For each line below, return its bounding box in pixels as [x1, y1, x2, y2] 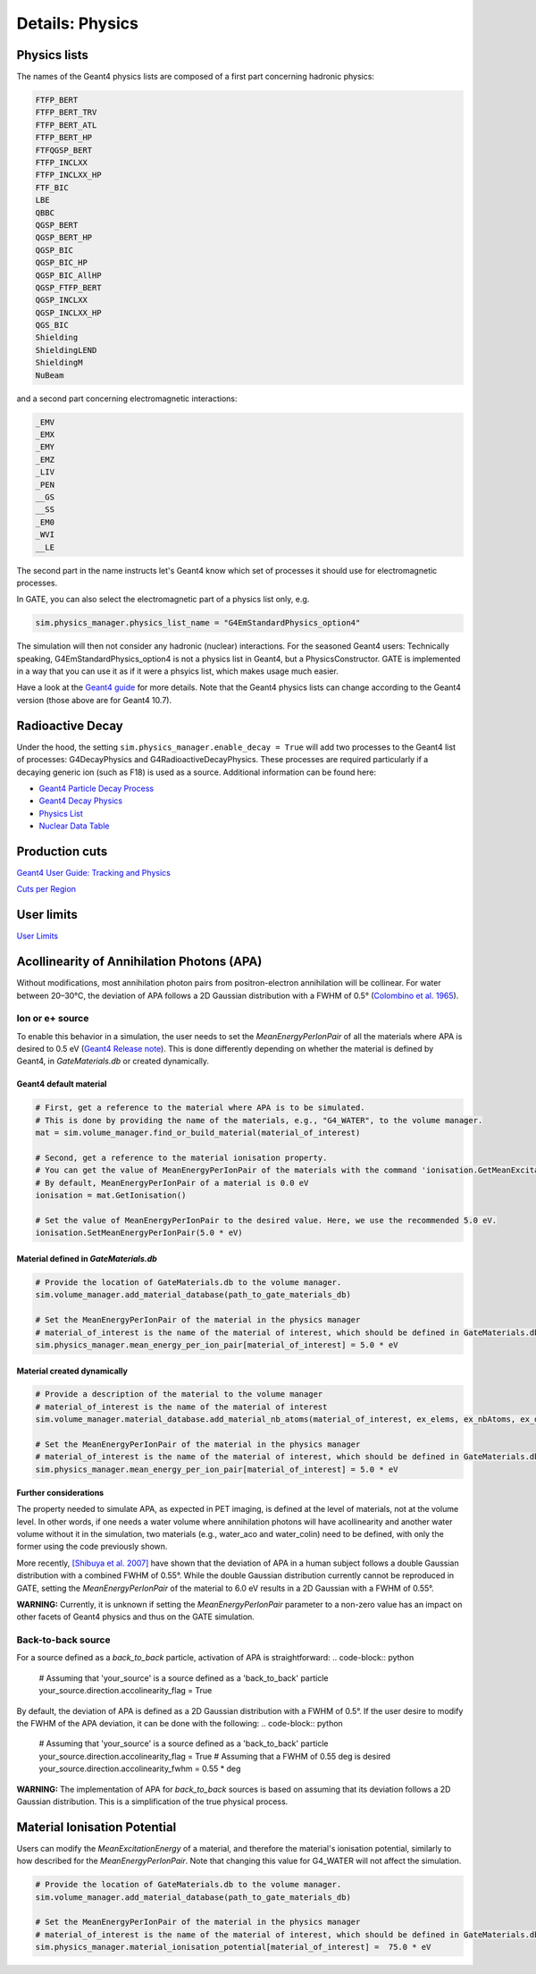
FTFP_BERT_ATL [35, 120, 97, 130]
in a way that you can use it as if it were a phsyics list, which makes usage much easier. [16, 666, 339, 676]
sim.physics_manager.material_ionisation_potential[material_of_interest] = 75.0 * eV [35, 1942, 431, 1953]
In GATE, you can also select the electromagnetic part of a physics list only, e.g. [16, 594, 310, 605]
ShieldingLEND [35, 345, 97, 355]
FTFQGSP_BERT [35, 145, 93, 155]
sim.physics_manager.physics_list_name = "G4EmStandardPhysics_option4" [35, 617, 361, 628]
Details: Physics [16, 13, 138, 33]
